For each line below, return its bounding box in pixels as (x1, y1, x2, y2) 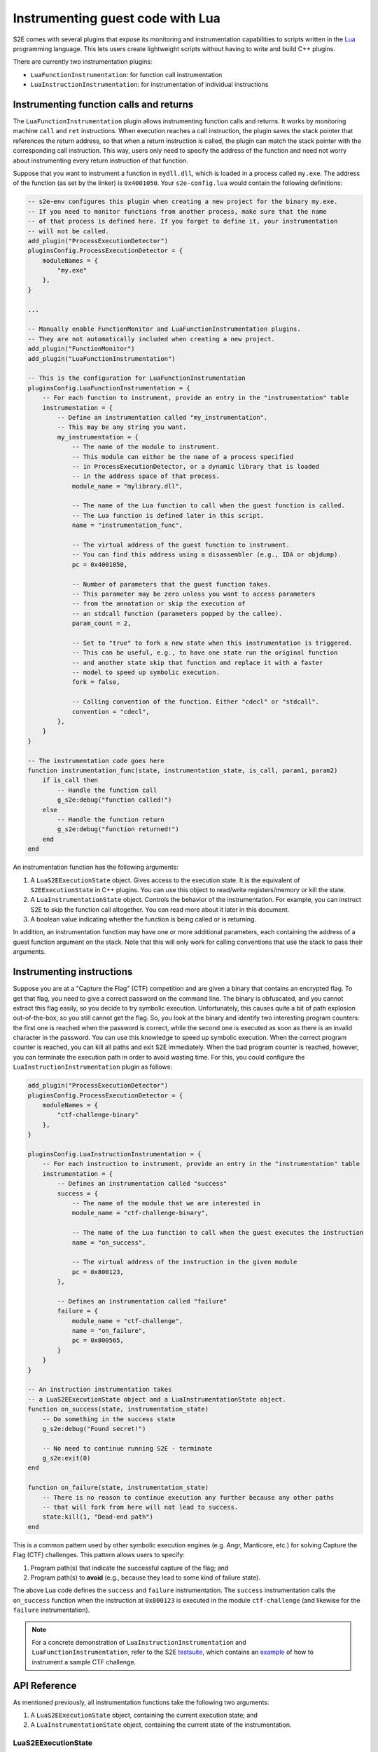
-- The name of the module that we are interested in (71, 1199, 260, 1207)
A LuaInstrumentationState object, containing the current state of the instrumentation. (30, 1720, 292, 1729)
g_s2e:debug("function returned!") (57, 826, 180, 833)
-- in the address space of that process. (71, 472, 220, 480)
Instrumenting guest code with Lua (13, 11, 220, 26)
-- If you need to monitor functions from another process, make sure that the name (27, 207, 327, 215)
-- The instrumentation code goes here (27, 757, 164, 765)
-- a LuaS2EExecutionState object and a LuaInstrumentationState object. (27, 1395, 286, 1403)
